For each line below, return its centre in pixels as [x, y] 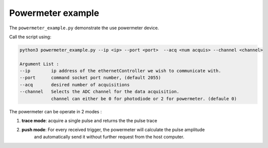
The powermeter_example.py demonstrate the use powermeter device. [84, 28]
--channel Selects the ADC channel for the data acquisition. [100, 92]
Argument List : [39, 64]
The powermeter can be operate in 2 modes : [55, 111]
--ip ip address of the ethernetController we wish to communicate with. [120, 71]
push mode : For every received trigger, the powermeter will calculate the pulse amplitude [113, 130]
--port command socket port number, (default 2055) [90, 78]
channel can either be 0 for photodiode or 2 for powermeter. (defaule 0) [144, 99]
